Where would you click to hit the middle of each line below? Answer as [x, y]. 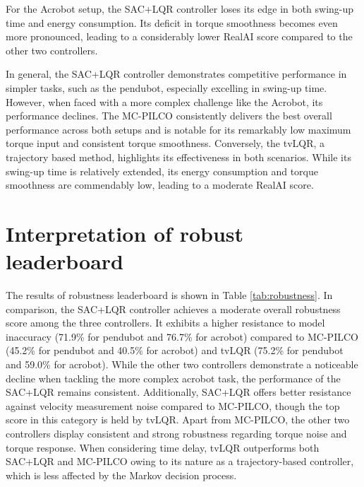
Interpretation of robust [125, 233]
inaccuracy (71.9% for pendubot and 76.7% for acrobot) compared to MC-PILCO [182, 336]
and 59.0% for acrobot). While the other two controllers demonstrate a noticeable [182, 364]
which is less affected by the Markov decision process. [121, 475]
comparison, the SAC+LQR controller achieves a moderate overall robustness [173, 309]
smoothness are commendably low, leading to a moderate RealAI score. [160, 185]
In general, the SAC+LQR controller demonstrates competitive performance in [176, 74]
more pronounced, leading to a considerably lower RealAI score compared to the [179, 36]
